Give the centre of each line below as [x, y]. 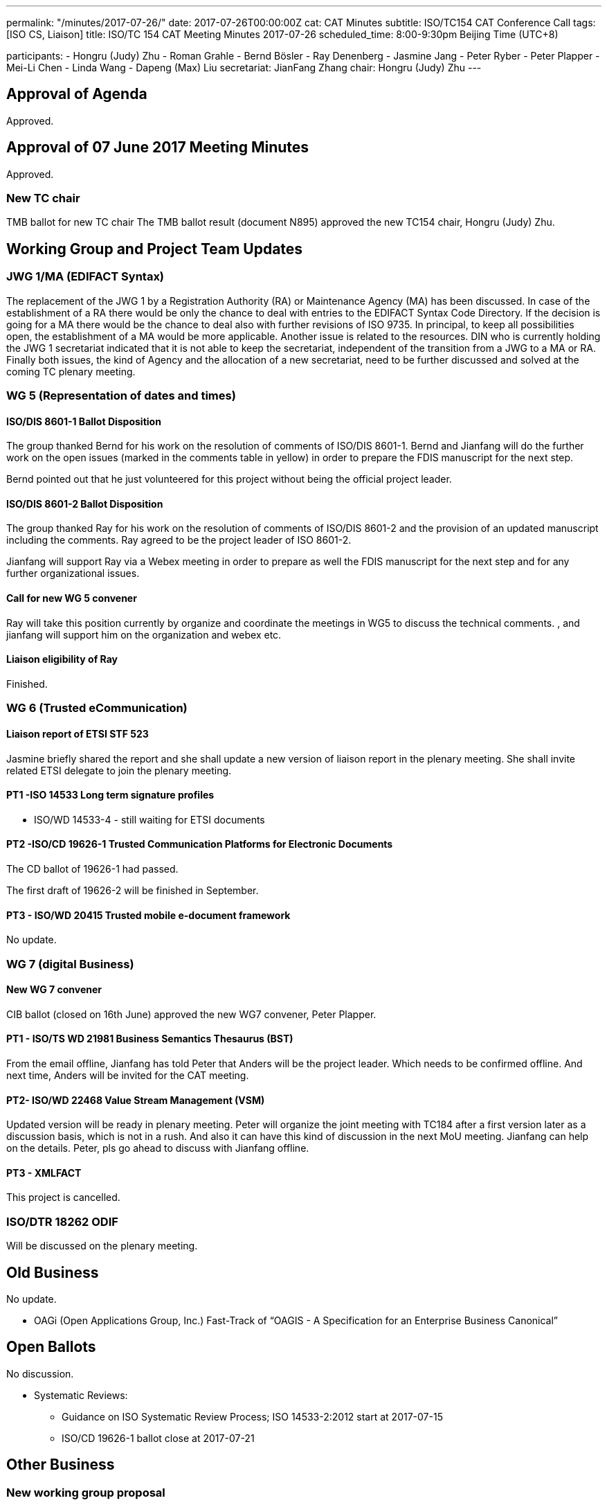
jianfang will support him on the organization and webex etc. [144, 634]
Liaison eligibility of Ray [62, 659]
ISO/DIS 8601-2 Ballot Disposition [85, 504]
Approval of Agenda [77, 94]
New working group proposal [86, 1492]
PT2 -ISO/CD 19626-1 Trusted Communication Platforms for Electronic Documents [200, 844]
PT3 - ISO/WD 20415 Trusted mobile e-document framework [148, 915]
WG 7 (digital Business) [70, 964]
